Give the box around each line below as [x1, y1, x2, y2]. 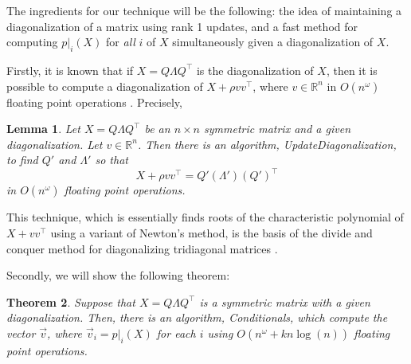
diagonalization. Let [6, 135, 103, 152]
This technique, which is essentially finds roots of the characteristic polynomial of [6, 209, 404, 225]
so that [95, 151, 128, 168]
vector [6, 325, 36, 342]
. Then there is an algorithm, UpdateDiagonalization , [137, 135, 397, 152]
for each [156, 325, 196, 342]
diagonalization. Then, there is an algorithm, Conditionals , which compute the [6, 309, 388, 326]
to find [6, 151, 38, 168]
